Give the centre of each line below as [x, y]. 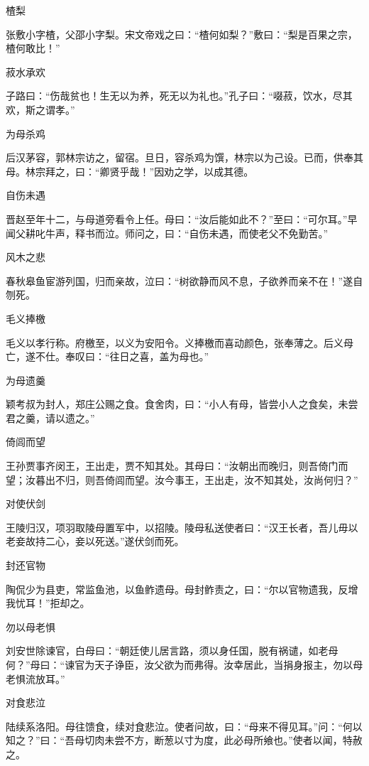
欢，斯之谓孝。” [40, 109]
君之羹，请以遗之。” [50, 417]
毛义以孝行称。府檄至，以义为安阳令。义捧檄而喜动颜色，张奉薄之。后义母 [180, 342]
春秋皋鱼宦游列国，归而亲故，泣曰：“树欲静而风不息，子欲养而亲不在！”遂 [180, 280]
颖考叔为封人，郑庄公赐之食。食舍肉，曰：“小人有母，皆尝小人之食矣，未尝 [182, 404]
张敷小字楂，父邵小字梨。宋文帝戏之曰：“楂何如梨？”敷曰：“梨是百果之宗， [182, 34]
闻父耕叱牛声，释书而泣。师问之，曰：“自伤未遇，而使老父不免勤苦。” [167, 233]
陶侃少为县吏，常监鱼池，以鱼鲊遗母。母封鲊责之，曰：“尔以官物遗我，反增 [182, 589]
